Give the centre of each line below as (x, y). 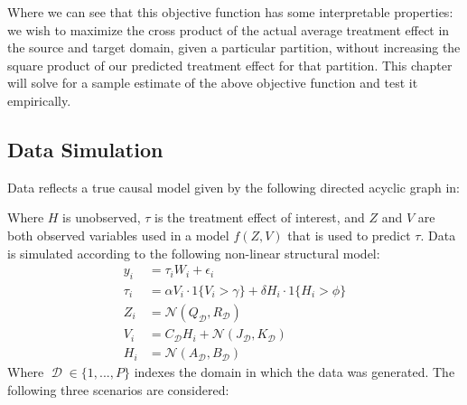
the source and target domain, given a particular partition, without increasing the (234, 47)
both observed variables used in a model (118, 235)
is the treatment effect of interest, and (260, 217)
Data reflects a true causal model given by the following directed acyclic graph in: (233, 187)
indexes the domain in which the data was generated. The (294, 372)
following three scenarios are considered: (118, 389)
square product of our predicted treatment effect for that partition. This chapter (230, 65)
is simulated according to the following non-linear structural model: (194, 253)
